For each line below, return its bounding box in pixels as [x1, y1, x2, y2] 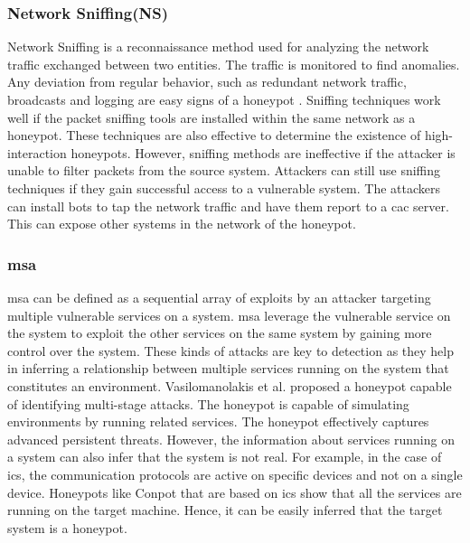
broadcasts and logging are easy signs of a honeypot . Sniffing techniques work [7, 90, 441, 108]
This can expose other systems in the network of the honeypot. [7, 214, 356, 233]
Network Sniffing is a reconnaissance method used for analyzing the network [7, 37, 429, 56]
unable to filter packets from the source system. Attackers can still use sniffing [7, 161, 441, 180]
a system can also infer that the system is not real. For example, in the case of [7, 447, 442, 466]
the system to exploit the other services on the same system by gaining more [7, 323, 432, 342]
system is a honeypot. [7, 518, 127, 537]
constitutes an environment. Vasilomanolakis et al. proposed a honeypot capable [7, 376, 452, 395]
